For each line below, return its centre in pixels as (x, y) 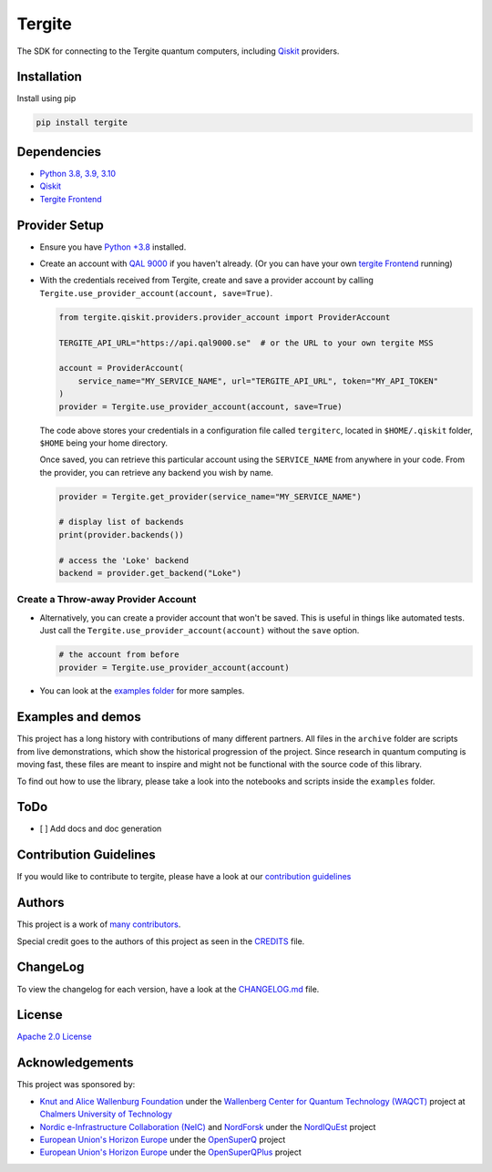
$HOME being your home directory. (104, 443)
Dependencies (59, 152)
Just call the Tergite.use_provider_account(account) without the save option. (200, 631)
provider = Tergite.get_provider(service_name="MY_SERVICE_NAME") (210, 496)
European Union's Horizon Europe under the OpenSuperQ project (163, 1139)
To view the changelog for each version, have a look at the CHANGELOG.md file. (168, 989)
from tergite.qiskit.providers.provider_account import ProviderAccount (225, 317)
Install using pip (46, 98)
